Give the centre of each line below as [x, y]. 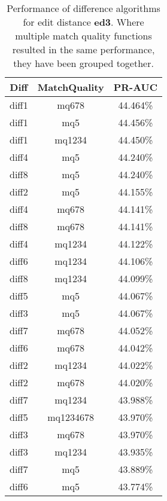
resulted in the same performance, [83, 49]
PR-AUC [136, 87]
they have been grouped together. [83, 63]
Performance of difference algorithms [83, 8]
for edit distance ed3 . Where [83, 22]
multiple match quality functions [83, 36]
